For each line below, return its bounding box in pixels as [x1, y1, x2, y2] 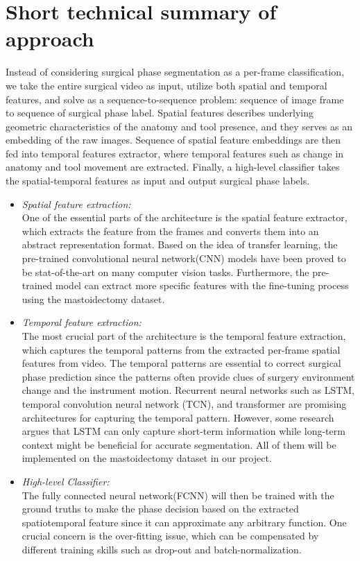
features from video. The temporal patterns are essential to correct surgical [22, 356, 341, 370]
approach [6, 24, 94, 53]
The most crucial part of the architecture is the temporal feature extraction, [22, 329, 346, 343]
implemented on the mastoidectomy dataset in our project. [22, 451, 272, 465]
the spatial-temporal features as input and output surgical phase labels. [6, 173, 310, 188]
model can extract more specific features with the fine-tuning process [55, 278, 349, 293]
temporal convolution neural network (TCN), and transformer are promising [22, 396, 347, 411]
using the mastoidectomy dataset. [22, 291, 165, 306]
